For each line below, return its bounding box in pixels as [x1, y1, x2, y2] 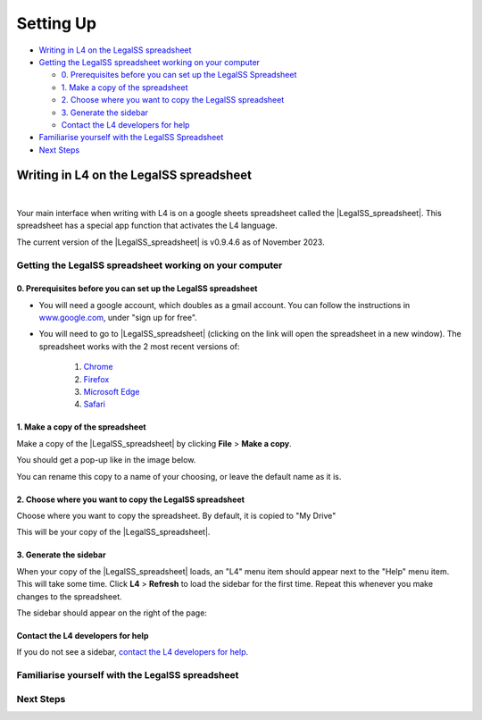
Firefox [83, 373, 110, 384]
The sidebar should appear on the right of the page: [16, 607, 207, 618]
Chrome [83, 362, 113, 373]
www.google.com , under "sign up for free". [38, 313, 198, 323]
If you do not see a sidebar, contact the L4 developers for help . [16, 647, 249, 657]
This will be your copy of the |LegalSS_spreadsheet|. [16, 527, 211, 538]
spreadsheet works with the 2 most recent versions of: [38, 340, 240, 352]
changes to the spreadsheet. [16, 590, 122, 602]
